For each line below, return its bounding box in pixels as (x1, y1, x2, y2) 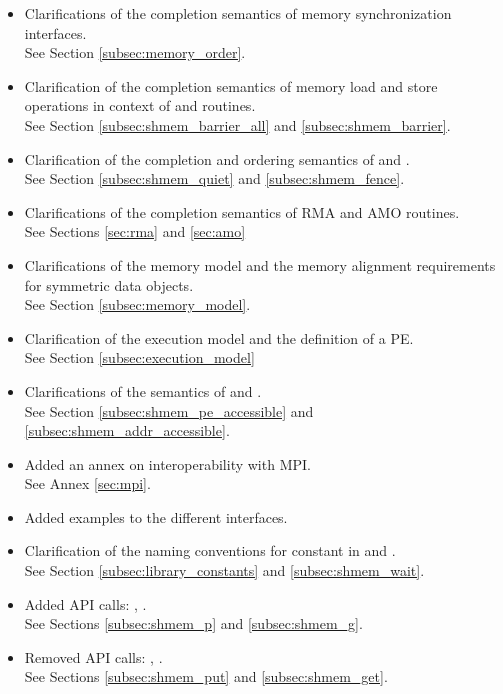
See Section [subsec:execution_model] (24, 347, 255, 368)
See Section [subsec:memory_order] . (24, 42, 246, 63)
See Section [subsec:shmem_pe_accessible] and (24, 400, 314, 421)
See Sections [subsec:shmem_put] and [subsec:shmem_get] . (24, 666, 388, 687)
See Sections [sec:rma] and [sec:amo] (24, 221, 246, 242)
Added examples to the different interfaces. (24, 506, 288, 527)
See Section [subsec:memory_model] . (24, 294, 251, 315)
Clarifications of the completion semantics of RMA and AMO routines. (24, 201, 460, 222)
